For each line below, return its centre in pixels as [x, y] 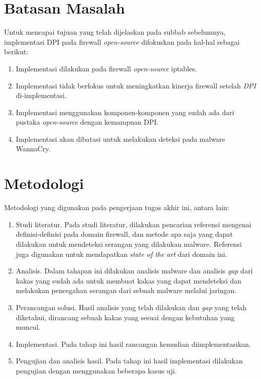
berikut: [16, 52]
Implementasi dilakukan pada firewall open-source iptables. [106, 68]
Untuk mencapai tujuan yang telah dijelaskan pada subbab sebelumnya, [115, 32]
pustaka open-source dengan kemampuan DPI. [87, 122]
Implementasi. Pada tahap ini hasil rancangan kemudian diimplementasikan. [133, 344]
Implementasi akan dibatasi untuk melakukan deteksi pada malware [120, 138]
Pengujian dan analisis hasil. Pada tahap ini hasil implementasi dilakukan [129, 361]
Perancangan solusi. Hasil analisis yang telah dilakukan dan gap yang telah [131, 307]
